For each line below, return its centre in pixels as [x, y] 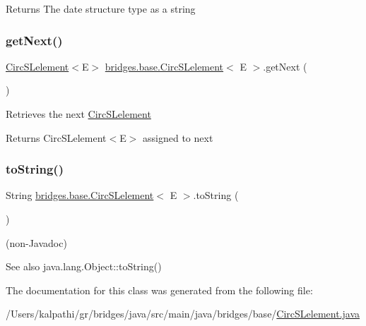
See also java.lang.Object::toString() [84, 266]
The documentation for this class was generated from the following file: [159, 290]
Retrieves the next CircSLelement [78, 114]
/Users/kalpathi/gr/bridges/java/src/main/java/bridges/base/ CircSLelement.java [183, 314]
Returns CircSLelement [56, 137]
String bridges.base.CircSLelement [80, 195]
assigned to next [178, 137]
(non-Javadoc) [36, 242]
